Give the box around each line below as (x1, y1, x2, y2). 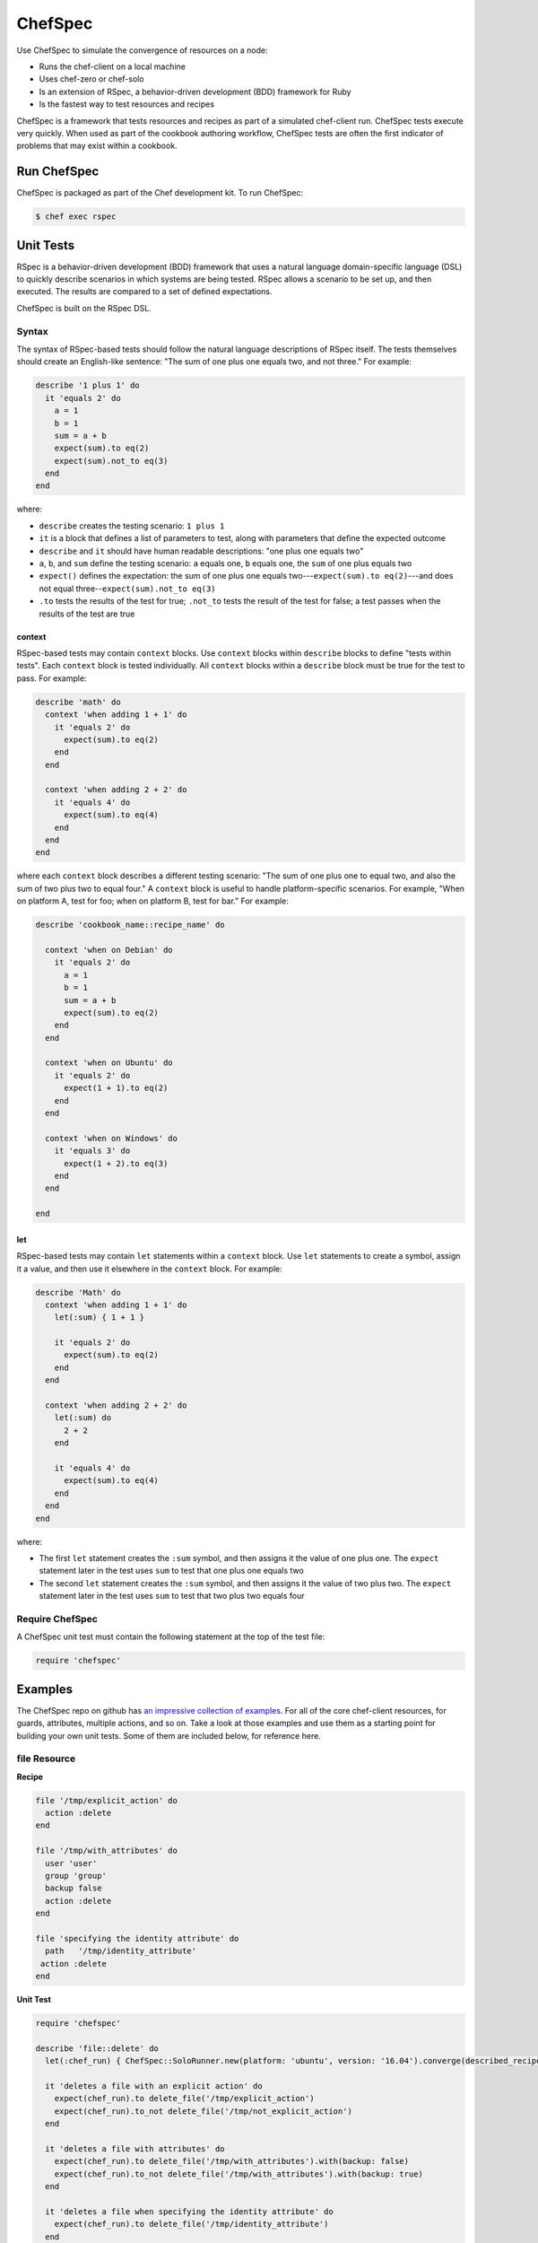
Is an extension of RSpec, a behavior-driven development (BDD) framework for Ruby (39, 86, 351, 97)
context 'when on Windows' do (45, 1133, 178, 1143)
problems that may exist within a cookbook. (16, 140, 178, 152)
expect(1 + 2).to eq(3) (64, 1158, 169, 1168)
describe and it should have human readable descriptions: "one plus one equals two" (39, 545, 364, 556)
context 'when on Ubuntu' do (45, 1058, 174, 1068)
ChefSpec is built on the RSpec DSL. (16, 302, 152, 313)
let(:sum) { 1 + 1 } (54, 1313, 145, 1322)
